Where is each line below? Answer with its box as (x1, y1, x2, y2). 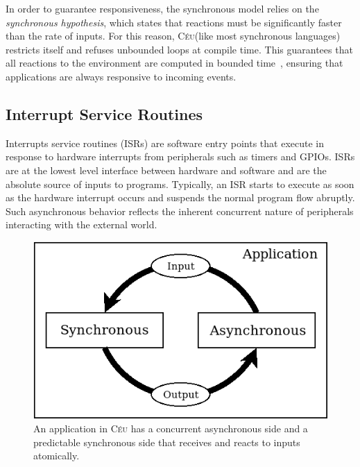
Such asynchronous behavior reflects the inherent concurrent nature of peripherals (6, 203, 354, 218)
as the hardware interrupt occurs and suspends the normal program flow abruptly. (6, 190, 355, 205)
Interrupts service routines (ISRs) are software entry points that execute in (6, 135, 325, 150)
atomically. (33, 448, 80, 463)
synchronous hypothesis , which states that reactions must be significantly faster (6, 15, 342, 29)
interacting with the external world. (6, 217, 157, 232)
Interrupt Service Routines (6, 103, 203, 124)
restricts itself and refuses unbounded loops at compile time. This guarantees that (6, 42, 353, 56)
